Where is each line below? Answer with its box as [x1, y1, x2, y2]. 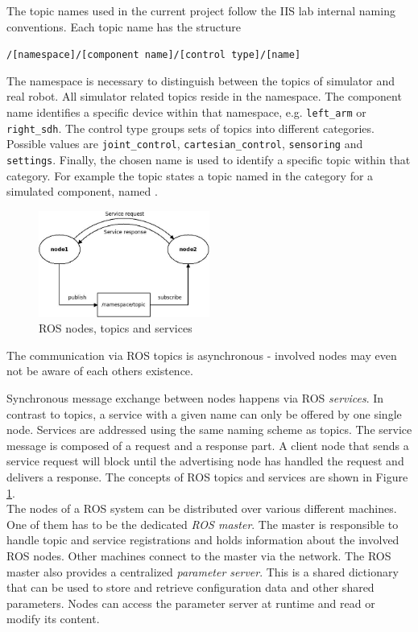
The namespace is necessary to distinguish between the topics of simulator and [6, 72, 395, 89]
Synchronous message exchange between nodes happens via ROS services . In [6, 389, 384, 406]
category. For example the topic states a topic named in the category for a [6, 167, 374, 184]
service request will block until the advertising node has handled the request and [6, 452, 404, 469]
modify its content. [6, 610, 100, 627]
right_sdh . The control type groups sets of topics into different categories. [6, 119, 375, 136]
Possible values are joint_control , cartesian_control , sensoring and [6, 135, 363, 152]
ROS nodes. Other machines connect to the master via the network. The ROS [6, 547, 391, 564]
